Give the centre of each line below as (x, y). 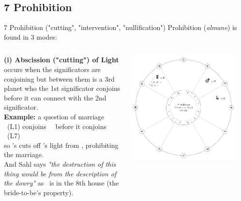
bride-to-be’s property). (39, 192)
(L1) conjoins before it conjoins (57, 126)
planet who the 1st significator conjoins (62, 88)
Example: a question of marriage (54, 116)
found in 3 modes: (30, 36)
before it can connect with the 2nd (55, 97)
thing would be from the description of (60, 173)
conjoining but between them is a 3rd (59, 79)
